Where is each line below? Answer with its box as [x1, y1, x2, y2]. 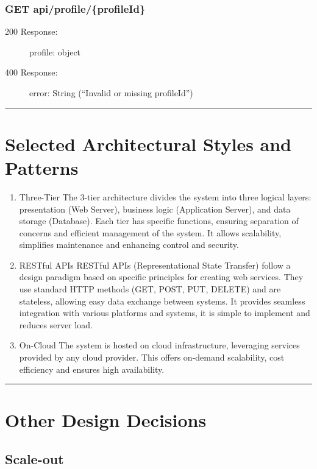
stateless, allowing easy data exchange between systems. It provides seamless [19, 294, 305, 307]
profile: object [29, 45, 81, 58]
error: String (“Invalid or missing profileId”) [29, 86, 193, 99]
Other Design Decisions [5, 407, 207, 432]
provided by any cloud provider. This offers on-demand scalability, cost [19, 351, 285, 364]
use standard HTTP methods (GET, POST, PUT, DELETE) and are [19, 283, 281, 295]
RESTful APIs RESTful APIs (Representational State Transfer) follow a [19, 258, 291, 271]
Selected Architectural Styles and [5, 131, 292, 156]
